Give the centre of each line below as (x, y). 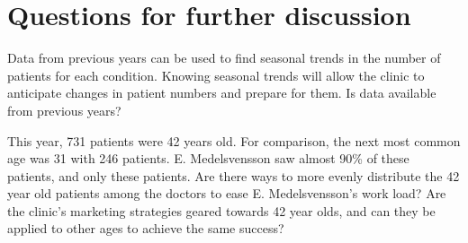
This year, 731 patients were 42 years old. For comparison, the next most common (234, 140)
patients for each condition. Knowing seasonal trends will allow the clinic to (216, 75)
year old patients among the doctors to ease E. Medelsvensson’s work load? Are (227, 193)
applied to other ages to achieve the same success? (146, 228)
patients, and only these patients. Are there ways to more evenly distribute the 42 (234, 175)
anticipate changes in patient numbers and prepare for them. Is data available (222, 93)
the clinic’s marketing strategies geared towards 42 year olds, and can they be (221, 210)
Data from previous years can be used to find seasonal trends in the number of (224, 58)
